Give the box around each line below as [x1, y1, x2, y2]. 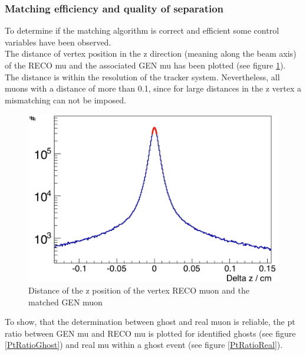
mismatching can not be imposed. [5, 93, 126, 106]
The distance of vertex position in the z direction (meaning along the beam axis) [5, 47, 297, 60]
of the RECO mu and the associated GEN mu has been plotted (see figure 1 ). [5, 59, 286, 71]
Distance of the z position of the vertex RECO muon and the [28, 284, 249, 297]
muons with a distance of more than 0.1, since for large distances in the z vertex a [5, 82, 301, 95]
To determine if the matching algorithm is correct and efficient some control [5, 24, 279, 37]
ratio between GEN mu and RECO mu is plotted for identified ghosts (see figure [5, 327, 296, 339]
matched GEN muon [28, 295, 103, 308]
